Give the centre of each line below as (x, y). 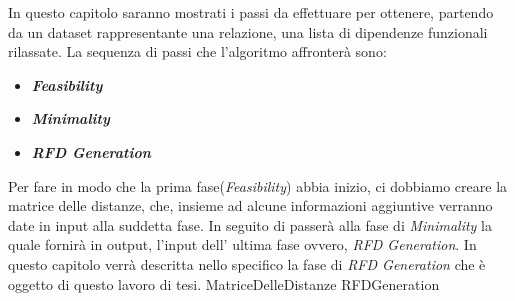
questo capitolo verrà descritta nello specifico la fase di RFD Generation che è (247, 263)
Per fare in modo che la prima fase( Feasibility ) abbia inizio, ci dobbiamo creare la (258, 185)
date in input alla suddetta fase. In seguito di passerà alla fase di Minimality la (250, 224)
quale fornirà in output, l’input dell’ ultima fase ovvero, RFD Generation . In (242, 244)
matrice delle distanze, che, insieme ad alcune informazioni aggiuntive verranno (250, 205)
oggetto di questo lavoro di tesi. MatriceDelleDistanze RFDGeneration (224, 283)
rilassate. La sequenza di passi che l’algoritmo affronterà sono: (197, 51)
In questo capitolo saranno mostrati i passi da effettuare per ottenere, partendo (251, 12)
